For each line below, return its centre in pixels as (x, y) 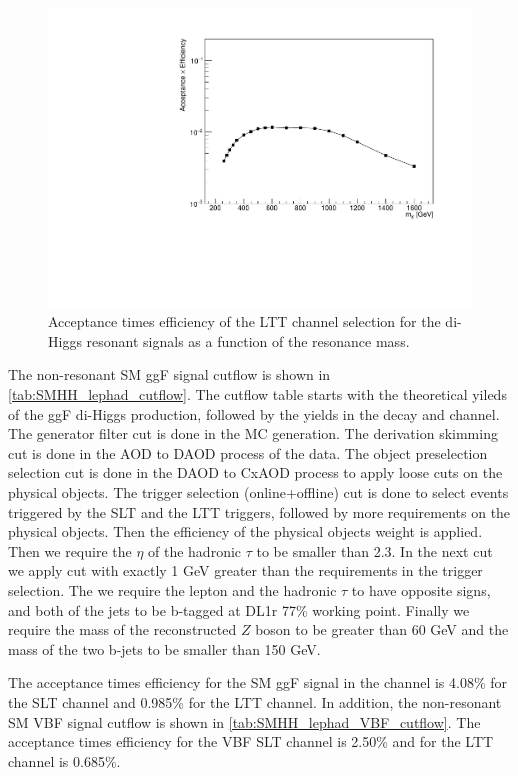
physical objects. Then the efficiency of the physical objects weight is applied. (245, 531)
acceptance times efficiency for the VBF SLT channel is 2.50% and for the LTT (251, 741)
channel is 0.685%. (64, 760)
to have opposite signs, (421, 589)
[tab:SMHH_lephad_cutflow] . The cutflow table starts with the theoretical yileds (257, 394)
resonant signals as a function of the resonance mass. (248, 340)
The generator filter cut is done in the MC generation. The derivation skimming (253, 433)
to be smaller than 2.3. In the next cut (374, 550)
